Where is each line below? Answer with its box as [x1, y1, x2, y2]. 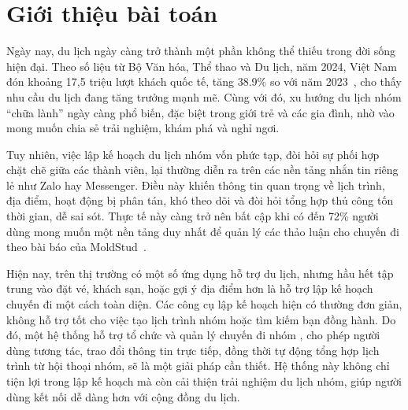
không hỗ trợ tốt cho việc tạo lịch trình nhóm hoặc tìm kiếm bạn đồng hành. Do [6, 311, 396, 327]
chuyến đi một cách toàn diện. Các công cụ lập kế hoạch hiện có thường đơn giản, [6, 296, 402, 312]
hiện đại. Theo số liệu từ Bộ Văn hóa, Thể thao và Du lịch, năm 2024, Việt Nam [6, 57, 397, 74]
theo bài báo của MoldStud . [6, 238, 147, 255]
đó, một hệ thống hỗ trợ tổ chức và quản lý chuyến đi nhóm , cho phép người [6, 327, 380, 343]
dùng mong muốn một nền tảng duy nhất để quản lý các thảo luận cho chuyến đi [6, 223, 399, 239]
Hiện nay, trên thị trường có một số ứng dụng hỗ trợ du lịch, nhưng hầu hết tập [6, 264, 394, 281]
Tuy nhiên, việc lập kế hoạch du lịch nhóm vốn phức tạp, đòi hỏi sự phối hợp [6, 146, 380, 162]
